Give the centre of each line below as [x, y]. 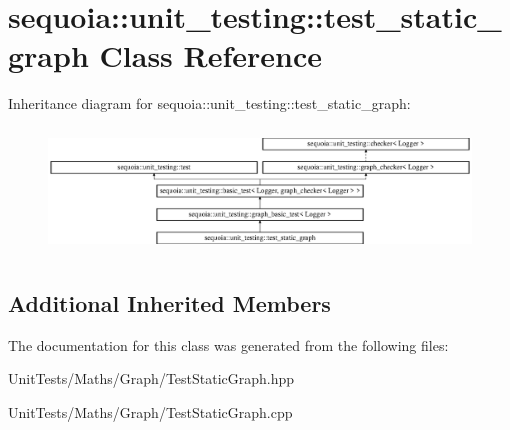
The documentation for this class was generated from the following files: [228, 344]
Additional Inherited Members [169, 302]
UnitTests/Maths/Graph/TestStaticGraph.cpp [150, 411]
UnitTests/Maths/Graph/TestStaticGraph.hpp [151, 378]
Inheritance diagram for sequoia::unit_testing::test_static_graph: [209, 103]
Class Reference [211, 55]
